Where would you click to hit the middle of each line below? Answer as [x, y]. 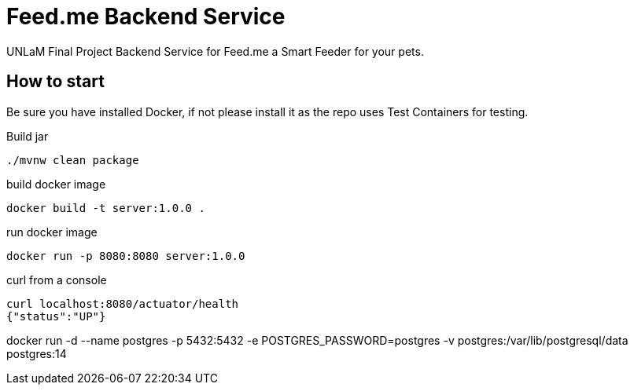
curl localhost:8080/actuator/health [123, 303]
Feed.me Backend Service [146, 16]
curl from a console [57, 280]
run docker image [52, 232]
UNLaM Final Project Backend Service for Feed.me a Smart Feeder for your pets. [215, 51]
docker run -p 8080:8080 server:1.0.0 [126, 256]
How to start [55, 82]
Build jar [28, 136]
